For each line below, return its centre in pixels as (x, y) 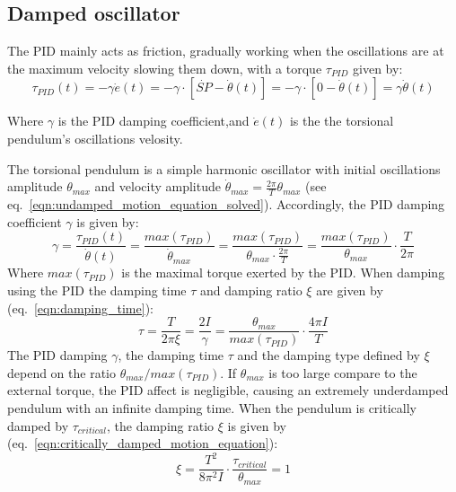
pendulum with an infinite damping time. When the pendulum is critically (212, 407)
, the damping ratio (161, 425)
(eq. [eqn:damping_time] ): (80, 307)
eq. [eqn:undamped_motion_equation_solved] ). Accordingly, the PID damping (226, 204)
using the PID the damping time (97, 290)
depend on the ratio (62, 372)
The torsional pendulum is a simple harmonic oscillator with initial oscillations (224, 168)
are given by (350, 290)
